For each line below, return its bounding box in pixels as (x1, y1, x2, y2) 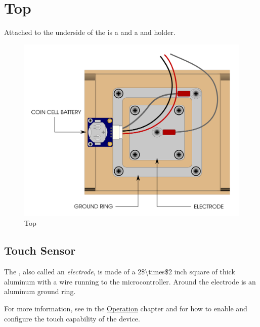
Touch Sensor (4, 242, 76, 258)
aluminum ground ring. (4, 286, 76, 297)
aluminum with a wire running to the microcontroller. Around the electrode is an (4, 276, 256, 287)
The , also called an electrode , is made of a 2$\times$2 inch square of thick (4, 266, 235, 277)
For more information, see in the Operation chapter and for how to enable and (4, 303, 247, 313)
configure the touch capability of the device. (4, 313, 140, 323)
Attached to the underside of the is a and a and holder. (4, 27, 176, 37)
